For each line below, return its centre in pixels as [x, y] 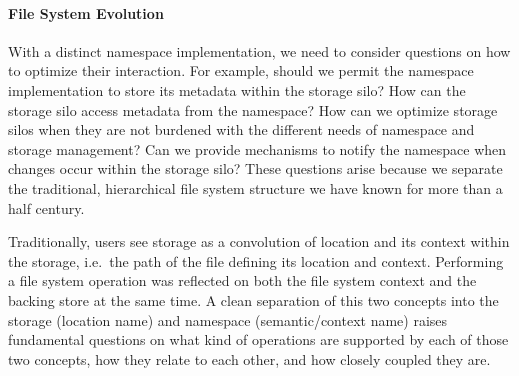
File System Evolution [86, 12]
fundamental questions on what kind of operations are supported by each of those [258, 339]
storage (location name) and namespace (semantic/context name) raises [228, 319]
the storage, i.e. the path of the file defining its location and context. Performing [256, 260]
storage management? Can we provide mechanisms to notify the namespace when [257, 148]
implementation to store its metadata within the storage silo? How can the [237, 89]
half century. [46, 207]
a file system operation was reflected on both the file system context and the [242, 280]
